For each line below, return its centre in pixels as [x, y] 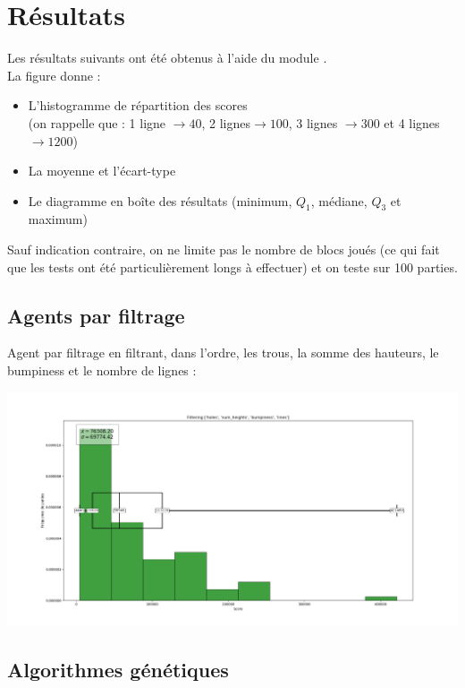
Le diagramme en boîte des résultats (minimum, [160, 200]
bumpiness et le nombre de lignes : [102, 370]
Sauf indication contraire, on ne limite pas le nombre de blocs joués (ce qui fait [224, 249]
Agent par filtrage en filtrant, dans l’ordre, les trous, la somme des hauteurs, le [223, 353]
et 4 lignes [412, 122]
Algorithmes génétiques [118, 669]
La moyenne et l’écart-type [102, 171]
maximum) [58, 219]
